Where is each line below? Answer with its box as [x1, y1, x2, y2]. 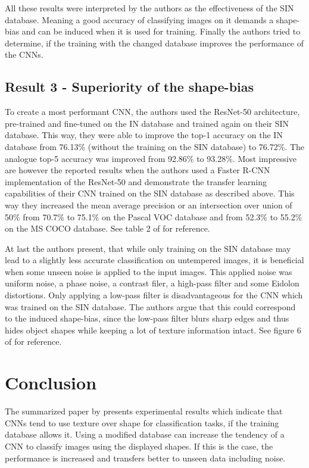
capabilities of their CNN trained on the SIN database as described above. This [5, 187, 295, 199]
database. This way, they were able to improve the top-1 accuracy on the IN [5, 129, 283, 141]
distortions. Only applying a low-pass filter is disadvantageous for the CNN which [5, 289, 303, 301]
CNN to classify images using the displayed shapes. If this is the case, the [5, 439, 273, 452]
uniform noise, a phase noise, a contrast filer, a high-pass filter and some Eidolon [5, 277, 299, 289]
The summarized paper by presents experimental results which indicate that [5, 405, 283, 417]
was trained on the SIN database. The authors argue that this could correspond [5, 300, 296, 313]
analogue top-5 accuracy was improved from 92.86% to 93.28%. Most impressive [5, 152, 297, 164]
